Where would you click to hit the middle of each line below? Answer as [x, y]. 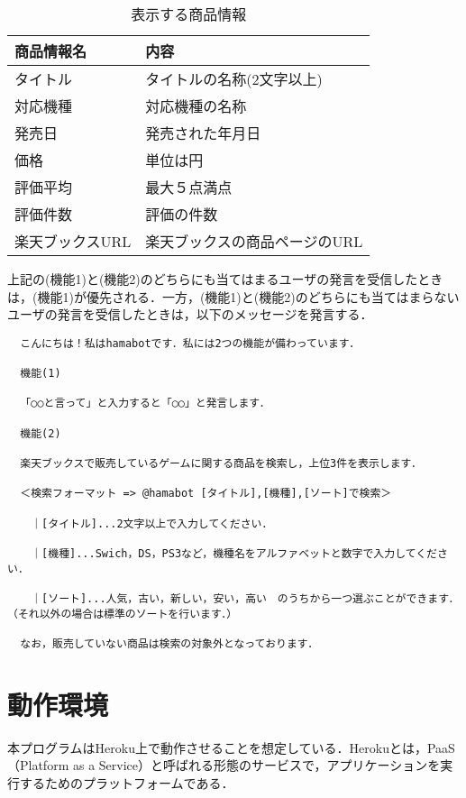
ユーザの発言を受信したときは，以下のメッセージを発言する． [190, 314]
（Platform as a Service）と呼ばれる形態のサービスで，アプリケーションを [224, 765]
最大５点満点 [189, 187]
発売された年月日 [203, 133]
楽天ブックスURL [73, 241]
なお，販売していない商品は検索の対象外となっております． [169, 643]
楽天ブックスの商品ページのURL [254, 241]
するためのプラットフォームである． [127, 782]
